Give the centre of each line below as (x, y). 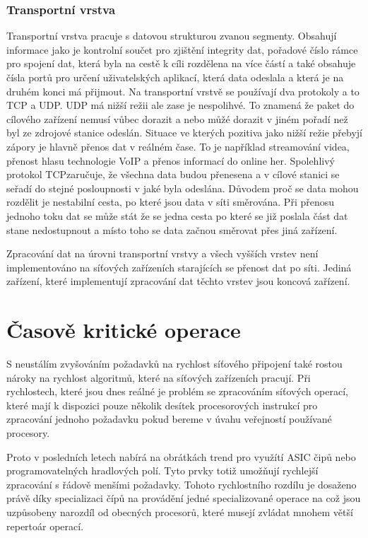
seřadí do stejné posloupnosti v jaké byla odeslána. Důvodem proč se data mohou (183, 188)
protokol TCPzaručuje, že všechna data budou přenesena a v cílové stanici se (173, 174)
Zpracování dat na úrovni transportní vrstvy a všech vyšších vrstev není (162, 253)
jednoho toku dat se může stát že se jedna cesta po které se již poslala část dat (177, 215)
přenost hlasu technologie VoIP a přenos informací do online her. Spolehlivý (171, 160)
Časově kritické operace (124, 330)
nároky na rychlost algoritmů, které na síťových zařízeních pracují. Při (159, 377)
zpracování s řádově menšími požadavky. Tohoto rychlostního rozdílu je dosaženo (182, 484)
